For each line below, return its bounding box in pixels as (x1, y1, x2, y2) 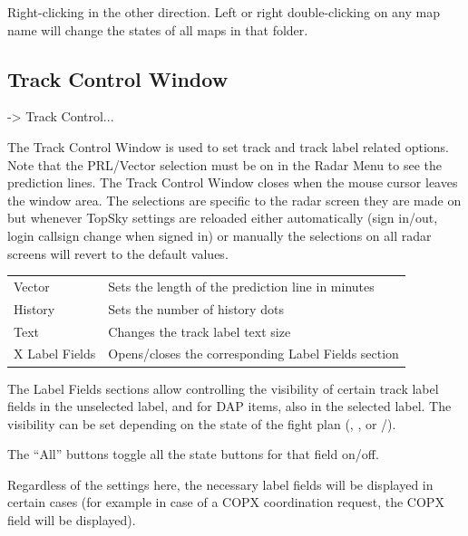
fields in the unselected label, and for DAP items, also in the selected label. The (7, 397, 452, 416)
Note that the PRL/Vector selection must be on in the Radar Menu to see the (7, 155, 442, 174)
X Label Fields (14, 344, 96, 363)
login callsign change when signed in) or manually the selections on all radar (7, 225, 432, 244)
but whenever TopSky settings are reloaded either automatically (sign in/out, (7, 208, 438, 227)
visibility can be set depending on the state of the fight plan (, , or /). (7, 414, 396, 433)
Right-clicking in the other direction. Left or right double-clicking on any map (7, 3, 440, 21)
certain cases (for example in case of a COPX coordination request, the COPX (7, 493, 444, 512)
